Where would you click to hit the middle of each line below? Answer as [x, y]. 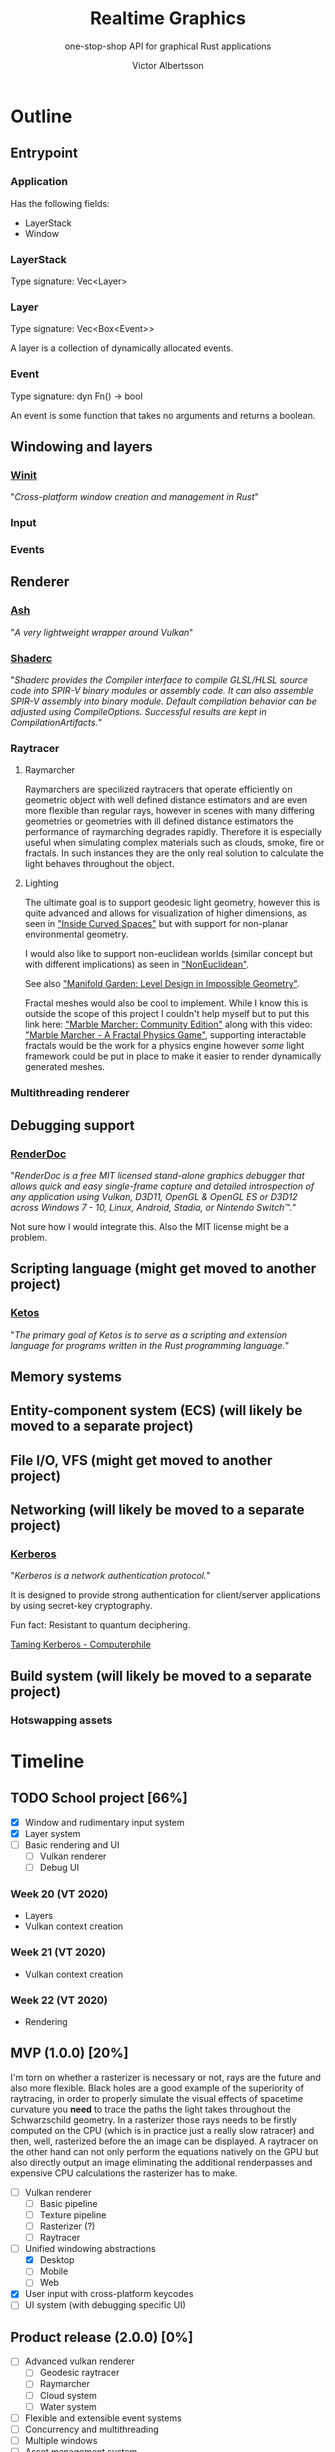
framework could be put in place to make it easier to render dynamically [173, 1056]
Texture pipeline [73, 2214]
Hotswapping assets [61, 1720]
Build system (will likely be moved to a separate [161, 1675]
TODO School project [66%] [99, 1798]
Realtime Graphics [168, 18]
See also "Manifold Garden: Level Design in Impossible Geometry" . [162, 984]
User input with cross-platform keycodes [109, 2294]
